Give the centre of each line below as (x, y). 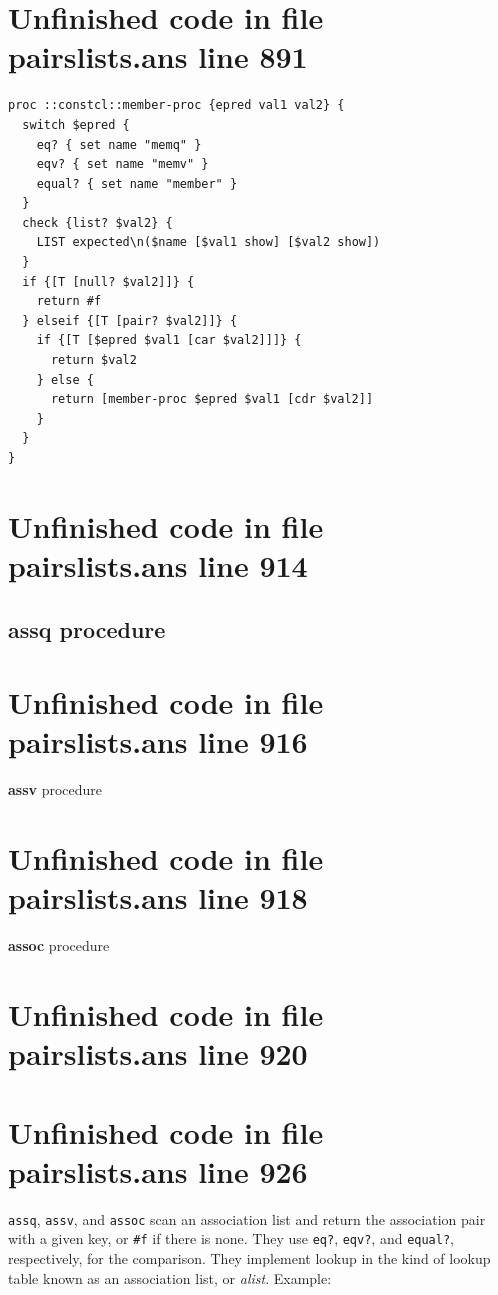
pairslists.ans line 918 (158, 897)
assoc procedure (59, 945)
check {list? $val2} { (97, 222)
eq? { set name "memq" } (119, 144)
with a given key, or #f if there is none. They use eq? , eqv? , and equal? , (231, 1238)
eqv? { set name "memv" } (122, 164)
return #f (69, 301)
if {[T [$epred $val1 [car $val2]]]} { (169, 340)
